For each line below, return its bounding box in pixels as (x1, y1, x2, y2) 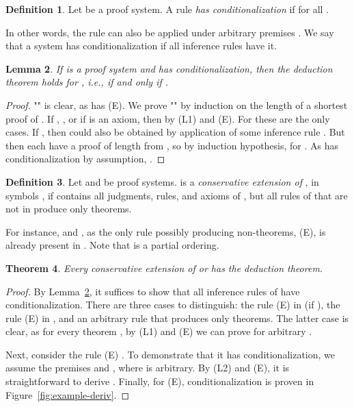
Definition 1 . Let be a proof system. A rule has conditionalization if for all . (5, 2, 329, 16)
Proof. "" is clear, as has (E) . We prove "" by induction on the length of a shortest (5, 97, 348, 112)
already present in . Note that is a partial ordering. (5, 238, 219, 252)
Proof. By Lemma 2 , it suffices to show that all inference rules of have (5, 284, 300, 298)
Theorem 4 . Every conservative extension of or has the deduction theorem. (5, 260, 323, 275)
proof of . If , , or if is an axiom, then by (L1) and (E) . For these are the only (5, 111, 330, 125)
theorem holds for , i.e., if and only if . (5, 75, 169, 89)
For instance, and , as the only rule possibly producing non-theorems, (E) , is (5, 224, 326, 238)
